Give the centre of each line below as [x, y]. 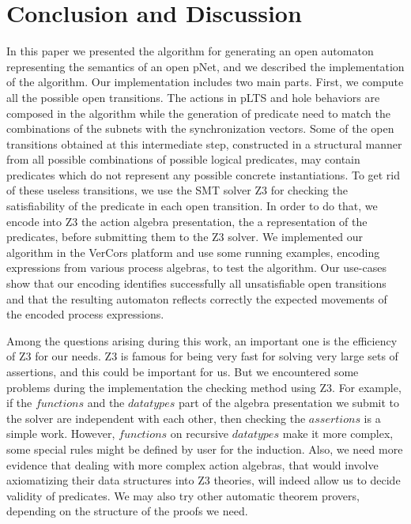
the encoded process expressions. [85, 314]
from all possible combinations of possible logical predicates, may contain [183, 159]
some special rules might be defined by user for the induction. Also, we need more [205, 449]
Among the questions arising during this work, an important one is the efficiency [202, 340]
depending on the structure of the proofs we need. [127, 511]
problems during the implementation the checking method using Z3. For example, [204, 387]
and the [106, 403]
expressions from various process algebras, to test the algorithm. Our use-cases [196, 268]
